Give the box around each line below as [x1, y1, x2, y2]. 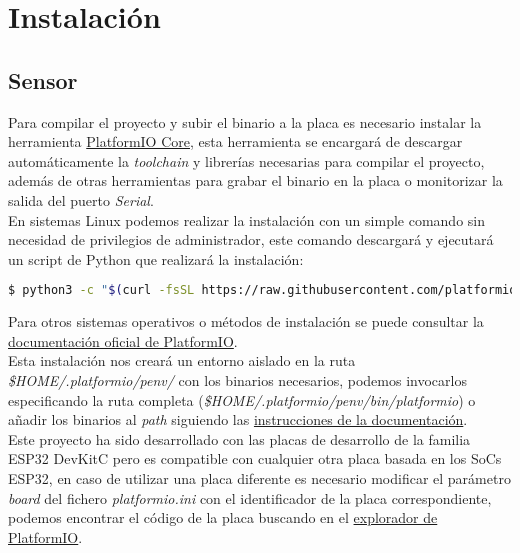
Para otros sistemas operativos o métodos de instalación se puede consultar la [8, 311, 484, 332]
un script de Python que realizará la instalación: [8, 248, 304, 269]
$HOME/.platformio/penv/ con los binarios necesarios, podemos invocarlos [8, 369, 467, 390]
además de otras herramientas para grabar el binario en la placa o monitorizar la [8, 170, 503, 191]
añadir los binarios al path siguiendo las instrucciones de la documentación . [8, 409, 468, 430]
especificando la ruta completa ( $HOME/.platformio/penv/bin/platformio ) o [8, 389, 476, 410]
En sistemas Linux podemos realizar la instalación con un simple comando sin [8, 209, 485, 230]
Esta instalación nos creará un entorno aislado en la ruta [8, 350, 356, 371]
